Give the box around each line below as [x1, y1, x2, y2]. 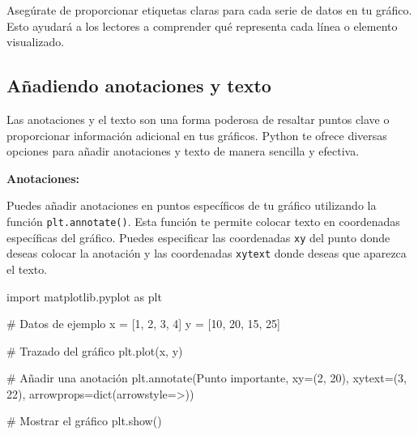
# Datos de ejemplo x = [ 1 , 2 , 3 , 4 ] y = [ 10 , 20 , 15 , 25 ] [6, 315, 280, 332]
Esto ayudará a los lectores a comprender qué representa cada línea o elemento [6, 17, 398, 34]
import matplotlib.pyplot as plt [6, 288, 162, 305]
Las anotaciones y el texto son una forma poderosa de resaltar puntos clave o [6, 110, 390, 127]
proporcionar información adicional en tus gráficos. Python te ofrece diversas [6, 126, 387, 143]
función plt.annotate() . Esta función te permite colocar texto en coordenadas [6, 212, 400, 229]
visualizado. [6, 33, 65, 50]
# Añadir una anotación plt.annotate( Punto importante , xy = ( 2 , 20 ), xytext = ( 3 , [6, 369, 407, 386]
